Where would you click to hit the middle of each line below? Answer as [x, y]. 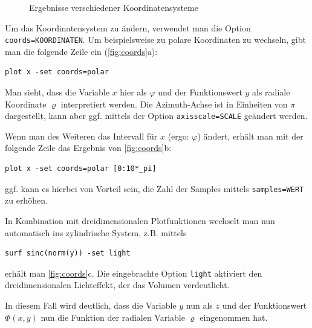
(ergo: [178, 136]
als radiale [271, 92]
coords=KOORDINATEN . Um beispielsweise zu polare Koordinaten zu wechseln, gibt [155, 40]
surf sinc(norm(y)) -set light [68, 253]
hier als [133, 92]
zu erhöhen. [26, 200]
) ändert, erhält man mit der [250, 136]
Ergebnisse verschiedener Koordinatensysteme [114, 7]
